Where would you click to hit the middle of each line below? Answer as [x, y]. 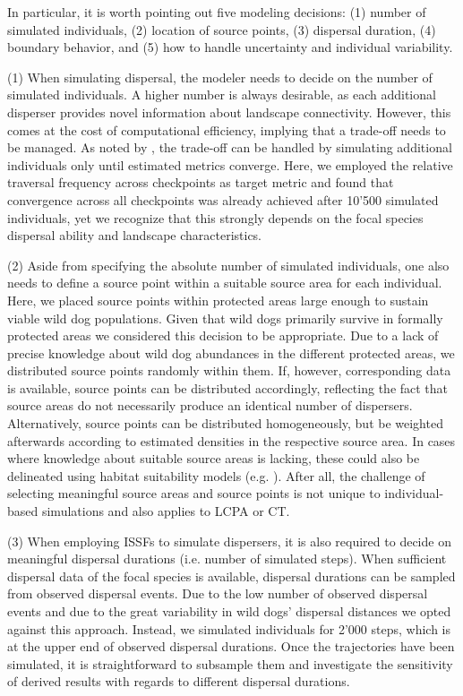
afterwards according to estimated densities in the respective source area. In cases [231, 440]
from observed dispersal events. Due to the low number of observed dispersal [218, 593]
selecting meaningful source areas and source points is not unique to [194, 493]
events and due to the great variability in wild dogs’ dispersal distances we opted [229, 611]
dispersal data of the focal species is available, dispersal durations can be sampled [231, 576]
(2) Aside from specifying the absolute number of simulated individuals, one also [228, 265]
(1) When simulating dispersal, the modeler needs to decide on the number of [220, 77]
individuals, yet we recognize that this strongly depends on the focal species [215, 217]
